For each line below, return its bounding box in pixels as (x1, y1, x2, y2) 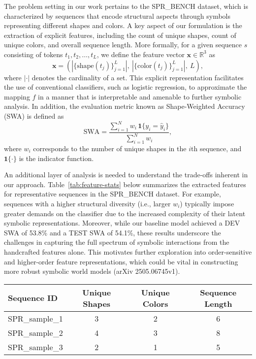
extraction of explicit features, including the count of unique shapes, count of (4, 30, 236, 40)
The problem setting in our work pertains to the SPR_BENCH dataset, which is (4, 1, 248, 11)
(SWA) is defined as (4, 110, 64, 121)
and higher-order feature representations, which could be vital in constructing (4, 256, 238, 266)
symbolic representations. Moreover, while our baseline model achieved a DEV (4, 218, 240, 228)
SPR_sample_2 (8, 326, 63, 338)
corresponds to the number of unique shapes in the (33, 143, 187, 153)
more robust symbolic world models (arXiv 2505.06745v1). (4, 266, 180, 276)
